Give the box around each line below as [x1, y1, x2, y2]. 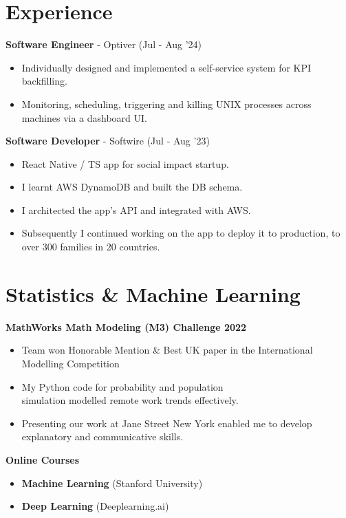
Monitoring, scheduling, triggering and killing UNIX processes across [21, 96, 312, 111]
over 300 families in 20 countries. [21, 239, 160, 254]
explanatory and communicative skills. [21, 429, 184, 444]
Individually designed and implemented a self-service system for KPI [21, 60, 312, 74]
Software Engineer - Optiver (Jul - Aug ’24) [6, 37, 202, 52]
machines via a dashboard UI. [21, 110, 147, 125]
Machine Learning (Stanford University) [21, 475, 203, 490]
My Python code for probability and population [21, 379, 224, 393]
